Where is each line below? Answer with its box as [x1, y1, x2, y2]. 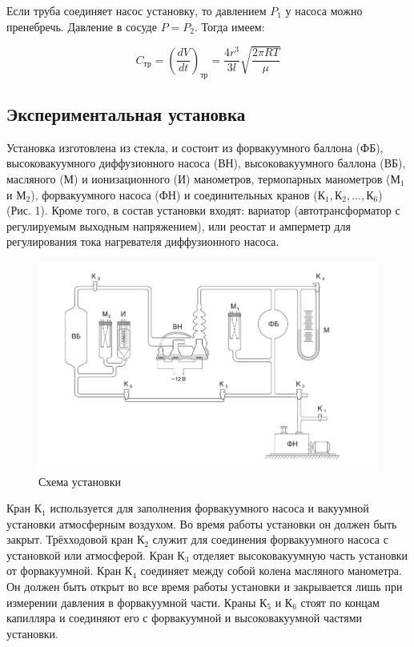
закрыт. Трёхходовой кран [6, 531, 134, 548]
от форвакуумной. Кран [6, 562, 122, 579]
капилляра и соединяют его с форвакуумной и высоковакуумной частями [6, 609, 363, 626]
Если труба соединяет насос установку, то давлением [6, 2, 267, 18]
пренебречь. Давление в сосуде [6, 18, 157, 34]
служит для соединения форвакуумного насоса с [152, 531, 388, 548]
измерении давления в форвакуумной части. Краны [6, 593, 256, 610]
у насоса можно [285, 2, 363, 18]
